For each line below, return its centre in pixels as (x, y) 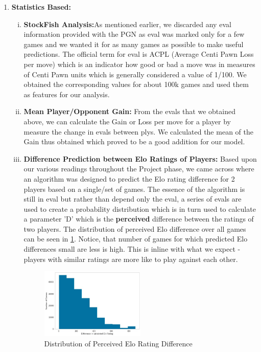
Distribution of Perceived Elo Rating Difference (118, 344)
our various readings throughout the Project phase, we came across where (139, 169)
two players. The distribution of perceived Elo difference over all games (135, 228)
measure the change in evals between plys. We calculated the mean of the (138, 131)
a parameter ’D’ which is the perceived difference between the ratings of (139, 219)
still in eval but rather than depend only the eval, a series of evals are (133, 199)
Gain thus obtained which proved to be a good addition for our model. (134, 141)
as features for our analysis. (67, 94)
